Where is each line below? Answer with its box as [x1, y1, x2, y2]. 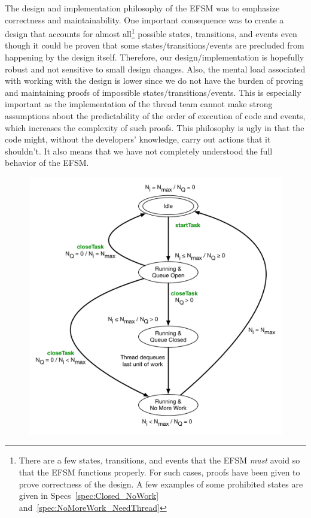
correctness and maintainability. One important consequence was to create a [5, 13, 284, 26]
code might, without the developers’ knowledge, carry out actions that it [5, 133, 271, 146]
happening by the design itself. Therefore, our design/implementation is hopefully [5, 51, 304, 63]
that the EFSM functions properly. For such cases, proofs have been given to [19, 466, 300, 478]
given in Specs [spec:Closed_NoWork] [19, 489, 159, 502]
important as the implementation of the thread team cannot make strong [5, 98, 273, 110]
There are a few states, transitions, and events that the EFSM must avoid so [19, 454, 300, 466]
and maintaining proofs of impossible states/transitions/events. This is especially [5, 86, 301, 98]
